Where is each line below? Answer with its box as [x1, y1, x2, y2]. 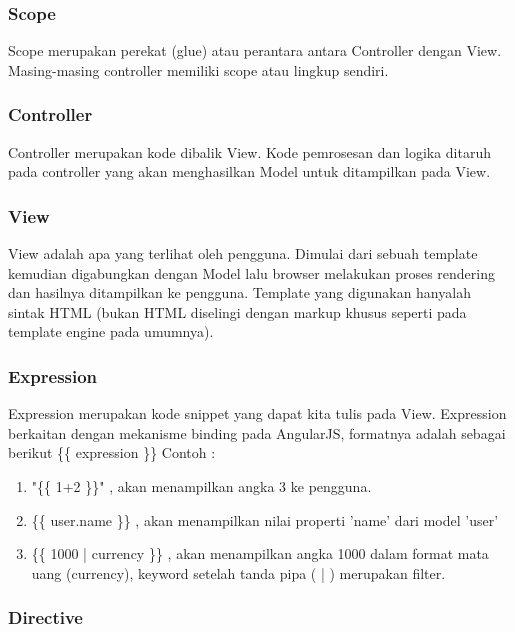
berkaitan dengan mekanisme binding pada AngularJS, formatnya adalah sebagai [8, 422, 506, 443]
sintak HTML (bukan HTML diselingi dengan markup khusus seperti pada [8, 301, 467, 322]
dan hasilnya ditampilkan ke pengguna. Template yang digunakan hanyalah [8, 282, 471, 303]
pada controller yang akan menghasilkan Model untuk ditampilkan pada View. [8, 161, 491, 182]
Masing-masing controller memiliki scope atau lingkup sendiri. [8, 59, 389, 80]
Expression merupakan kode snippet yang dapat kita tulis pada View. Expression [8, 403, 507, 424]
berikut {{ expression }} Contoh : [8, 442, 216, 463]
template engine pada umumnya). [8, 321, 214, 342]
